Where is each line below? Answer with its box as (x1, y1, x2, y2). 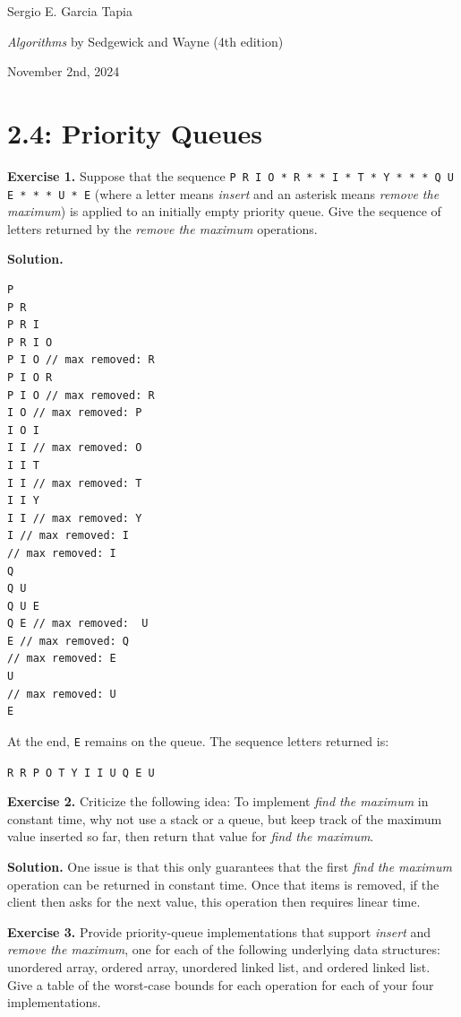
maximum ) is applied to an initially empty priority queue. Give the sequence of (7, 202, 441, 221)
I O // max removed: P (7, 406, 142, 420)
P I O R (7, 370, 53, 384)
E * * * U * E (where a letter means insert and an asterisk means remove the (7, 184, 440, 203)
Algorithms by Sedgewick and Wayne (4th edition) (7, 31, 284, 50)
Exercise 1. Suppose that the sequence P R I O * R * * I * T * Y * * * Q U (7, 166, 454, 185)
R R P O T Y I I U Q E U (7, 766, 155, 779)
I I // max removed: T (7, 476, 142, 490)
